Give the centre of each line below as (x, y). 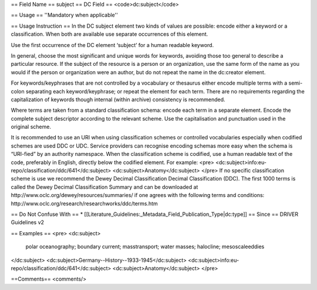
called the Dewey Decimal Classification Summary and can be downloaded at (104, 187)
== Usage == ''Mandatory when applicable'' (65, 15)
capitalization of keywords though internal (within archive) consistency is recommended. (118, 99)
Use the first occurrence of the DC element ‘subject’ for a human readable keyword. (112, 45)
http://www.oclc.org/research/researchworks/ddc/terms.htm (84, 204)
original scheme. (31, 127)
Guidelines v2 (27, 222)
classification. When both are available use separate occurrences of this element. (109, 34)
